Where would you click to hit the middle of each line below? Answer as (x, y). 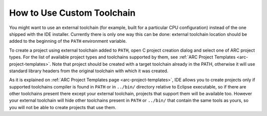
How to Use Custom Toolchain (72, 13)
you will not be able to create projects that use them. (63, 107)
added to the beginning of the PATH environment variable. (68, 41)
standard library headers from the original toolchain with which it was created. (89, 71)
